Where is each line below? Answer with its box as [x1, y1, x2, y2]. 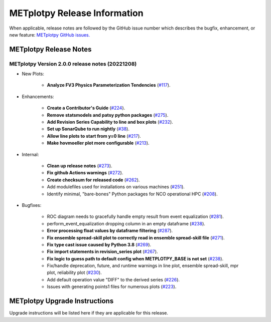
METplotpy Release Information [9, 8, 144, 19]
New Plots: [22, 71, 45, 77]
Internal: [22, 151, 39, 157]
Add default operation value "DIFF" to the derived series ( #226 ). [47, 276, 180, 282]
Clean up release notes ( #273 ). [47, 163, 112, 169]
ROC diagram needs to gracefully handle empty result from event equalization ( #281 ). [47, 213, 224, 220]
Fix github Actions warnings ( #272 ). [47, 170, 123, 176]
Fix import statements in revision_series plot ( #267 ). [47, 248, 158, 255]
